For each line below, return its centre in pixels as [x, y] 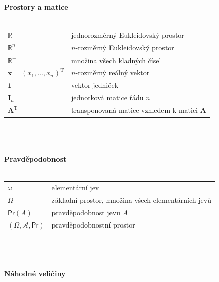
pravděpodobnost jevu [86, 212]
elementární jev [75, 187]
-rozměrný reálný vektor [113, 72]
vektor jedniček [95, 85]
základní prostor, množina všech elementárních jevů [131, 200]
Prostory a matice [36, 7]
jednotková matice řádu [107, 98]
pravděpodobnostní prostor [93, 225]
